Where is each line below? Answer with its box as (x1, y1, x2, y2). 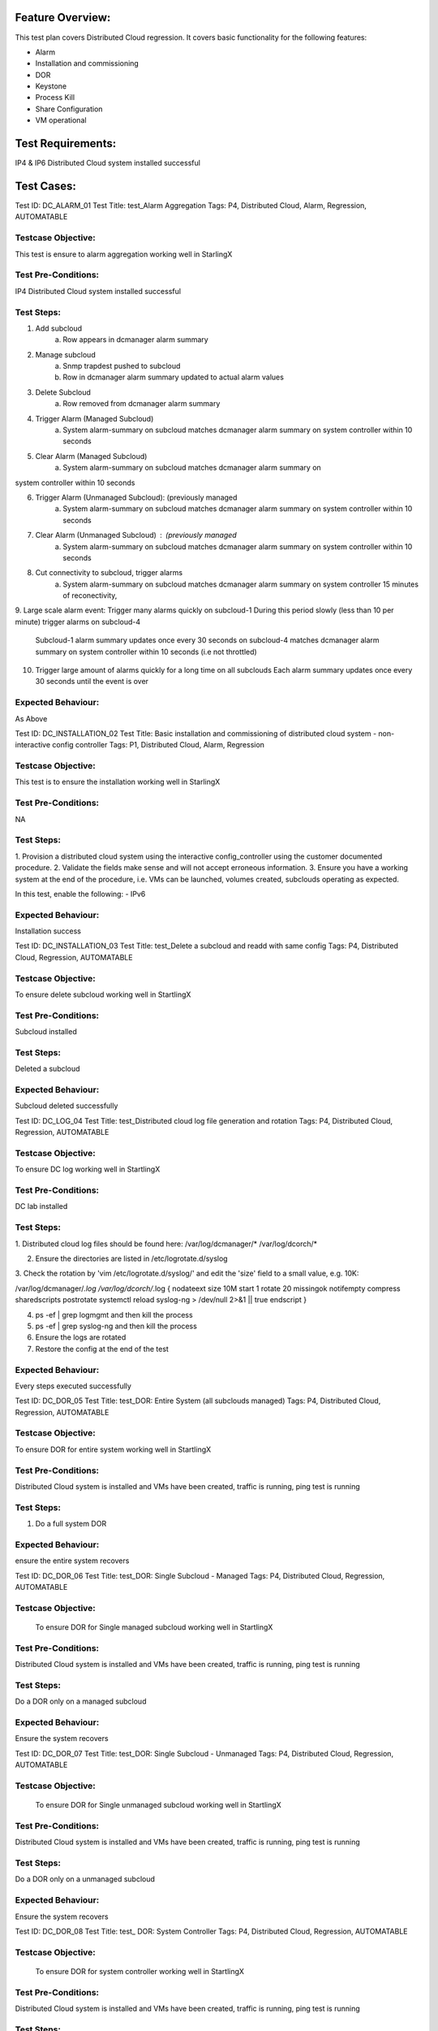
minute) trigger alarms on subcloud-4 (15, 617, 141, 626)
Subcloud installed (15, 1027, 77, 1037)
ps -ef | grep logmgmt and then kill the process (35, 1310, 194, 1319)
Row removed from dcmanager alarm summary (62, 399, 221, 409)
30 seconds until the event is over (35, 677, 149, 686)
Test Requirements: (15, 136, 117, 150)
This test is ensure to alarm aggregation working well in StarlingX (15, 249, 233, 259)
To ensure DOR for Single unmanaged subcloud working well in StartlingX (35, 1800, 281, 1810)
